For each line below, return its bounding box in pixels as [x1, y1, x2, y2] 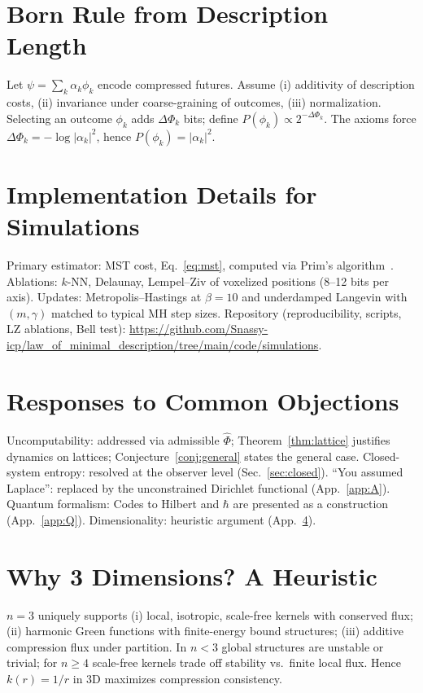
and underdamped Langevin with [242, 288, 408, 305]
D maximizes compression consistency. [92, 669, 282, 686]
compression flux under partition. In [7, 638, 187, 655]
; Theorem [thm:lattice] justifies [230, 431, 390, 448]
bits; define [183, 109, 238, 126]
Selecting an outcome [7, 109, 112, 126]
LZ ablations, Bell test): [7, 320, 126, 337]
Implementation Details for [7, 177, 317, 210]
